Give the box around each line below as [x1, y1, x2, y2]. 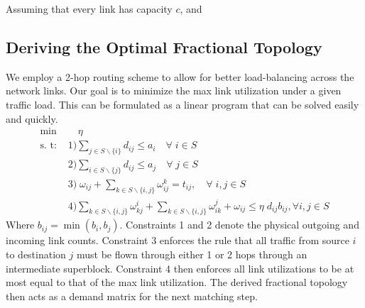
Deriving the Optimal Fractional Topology [6, 35, 322, 57]
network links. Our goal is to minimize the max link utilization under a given [6, 83, 342, 98]
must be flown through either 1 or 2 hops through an [76, 247, 307, 261]
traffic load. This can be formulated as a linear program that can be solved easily [6, 97, 359, 111]
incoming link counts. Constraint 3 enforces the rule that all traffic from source [6, 233, 349, 248]
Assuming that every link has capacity [6, 1, 173, 16]
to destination [6, 247, 66, 261]
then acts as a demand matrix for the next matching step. [6, 288, 258, 303]
